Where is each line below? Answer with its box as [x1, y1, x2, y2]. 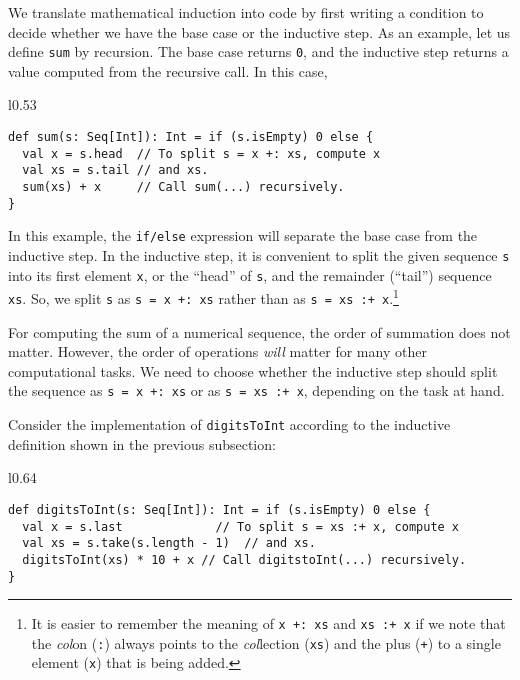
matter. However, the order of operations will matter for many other [8, 341, 427, 362]
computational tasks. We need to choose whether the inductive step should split [8, 360, 498, 381]
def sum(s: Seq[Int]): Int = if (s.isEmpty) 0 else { [8, 130, 374, 145]
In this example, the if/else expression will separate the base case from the [8, 225, 478, 246]
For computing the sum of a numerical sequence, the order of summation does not [8, 321, 511, 342]
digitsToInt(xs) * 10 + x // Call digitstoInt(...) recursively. [22, 552, 467, 567]
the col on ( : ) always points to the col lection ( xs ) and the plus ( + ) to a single [31, 632, 501, 653]
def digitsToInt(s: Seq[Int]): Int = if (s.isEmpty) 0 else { [8, 502, 431, 517]
